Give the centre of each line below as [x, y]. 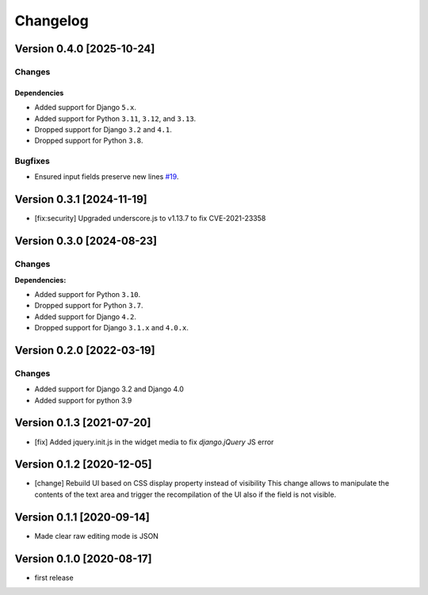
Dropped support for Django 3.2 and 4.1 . [103, 129]
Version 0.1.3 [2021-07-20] [83, 423]
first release [54, 578]
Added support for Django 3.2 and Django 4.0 [109, 389]
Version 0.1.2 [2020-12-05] [83, 465]
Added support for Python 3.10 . [88, 294]
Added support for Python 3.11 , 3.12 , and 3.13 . [115, 118]
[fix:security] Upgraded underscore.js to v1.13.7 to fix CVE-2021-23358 [150, 219]
